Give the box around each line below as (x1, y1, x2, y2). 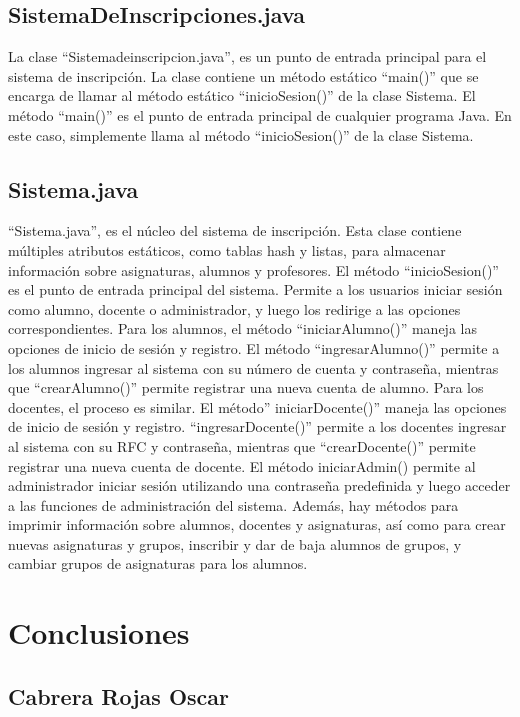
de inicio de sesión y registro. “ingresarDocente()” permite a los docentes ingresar (8, 416, 507, 437)
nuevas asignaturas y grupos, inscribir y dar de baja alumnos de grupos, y (8, 533, 462, 554)
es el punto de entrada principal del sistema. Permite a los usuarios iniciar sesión (8, 279, 503, 300)
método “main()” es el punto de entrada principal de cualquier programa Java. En (8, 104, 512, 125)
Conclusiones (8, 612, 190, 653)
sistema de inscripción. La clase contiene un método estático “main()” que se (8, 65, 479, 86)
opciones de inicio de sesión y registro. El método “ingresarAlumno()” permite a (8, 337, 500, 358)
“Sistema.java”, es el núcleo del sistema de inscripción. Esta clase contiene (8, 220, 462, 241)
